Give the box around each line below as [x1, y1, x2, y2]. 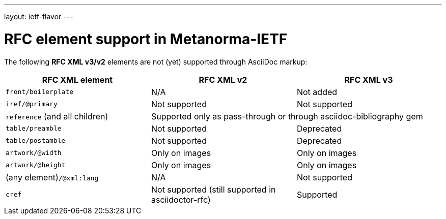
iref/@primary [6, 100, 58, 108]
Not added [296, 86, 338, 97]
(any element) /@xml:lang [6, 172, 99, 182]
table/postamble [6, 137, 66, 144]
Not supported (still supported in [151, 184, 276, 195]
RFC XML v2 [199, 74, 247, 85]
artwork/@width [6, 149, 62, 157]
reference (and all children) [6, 111, 108, 121]
